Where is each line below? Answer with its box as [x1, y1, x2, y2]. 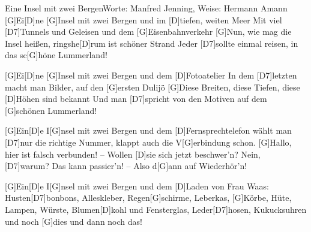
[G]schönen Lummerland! [5, 104, 97, 116]
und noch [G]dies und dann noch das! [5, 215, 142, 227]
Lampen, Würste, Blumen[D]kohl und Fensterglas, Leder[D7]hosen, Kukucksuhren [5, 203, 307, 215]
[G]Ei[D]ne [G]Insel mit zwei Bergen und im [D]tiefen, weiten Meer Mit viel [5, 13, 282, 26]
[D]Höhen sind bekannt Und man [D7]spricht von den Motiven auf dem [5, 92, 267, 105]
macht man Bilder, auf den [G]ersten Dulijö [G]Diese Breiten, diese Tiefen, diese [5, 80, 300, 93]
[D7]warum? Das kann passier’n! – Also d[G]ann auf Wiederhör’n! [5, 159, 247, 172]
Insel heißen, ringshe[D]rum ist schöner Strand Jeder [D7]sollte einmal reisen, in [5, 37, 298, 49]
